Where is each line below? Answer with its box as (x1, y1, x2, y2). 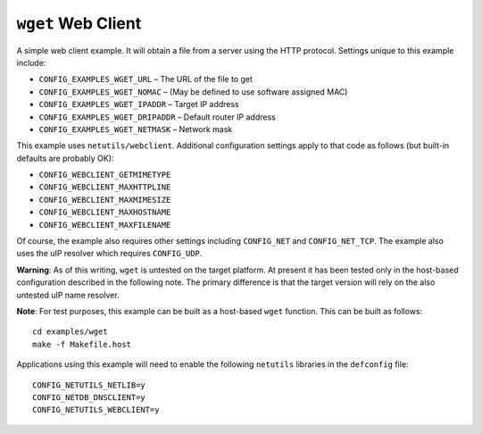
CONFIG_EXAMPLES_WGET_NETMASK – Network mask (38, 123, 233, 134)
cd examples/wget (32, 327, 108, 337)
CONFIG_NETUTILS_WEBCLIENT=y (32, 405, 160, 415)
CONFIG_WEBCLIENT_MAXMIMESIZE (38, 195, 171, 204)
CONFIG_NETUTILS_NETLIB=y (32, 380, 146, 390)
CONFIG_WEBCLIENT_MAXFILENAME (38, 220, 171, 230)
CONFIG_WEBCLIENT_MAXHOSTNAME (38, 207, 171, 218)
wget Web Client (16, 13, 142, 33)
